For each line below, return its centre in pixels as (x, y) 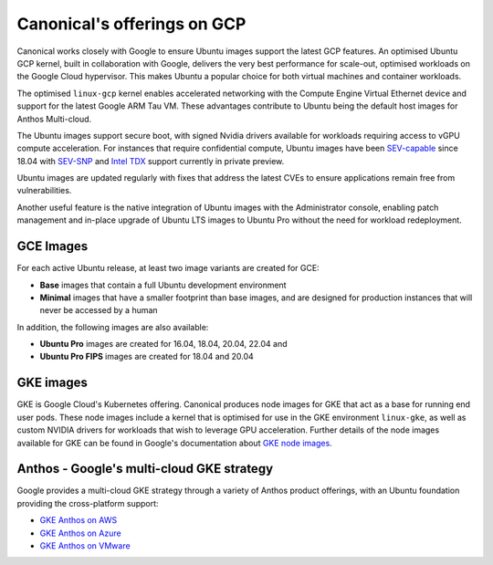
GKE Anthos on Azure (81, 533)
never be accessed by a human (99, 310)
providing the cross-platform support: (88, 503)
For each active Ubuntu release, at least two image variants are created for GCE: (168, 268)
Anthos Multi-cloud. (54, 119)
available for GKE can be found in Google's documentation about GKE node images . (174, 443)
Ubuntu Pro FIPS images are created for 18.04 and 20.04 (147, 357)
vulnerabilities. (44, 191)
